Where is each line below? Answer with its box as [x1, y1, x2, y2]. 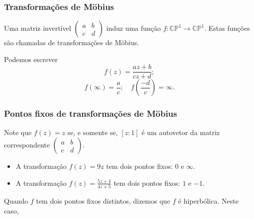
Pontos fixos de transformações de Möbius [4, 107, 177, 120]
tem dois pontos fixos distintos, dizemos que [36, 196, 170, 206]
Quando [4, 196, 28, 206]
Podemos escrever [4, 54, 58, 64]
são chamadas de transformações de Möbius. [4, 37, 139, 48]
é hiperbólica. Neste [178, 196, 239, 206]
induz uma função [106, 23, 161, 33]
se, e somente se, [67, 127, 118, 137]
